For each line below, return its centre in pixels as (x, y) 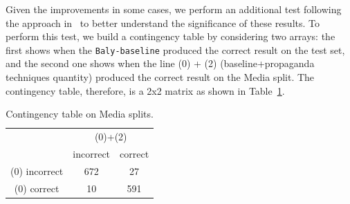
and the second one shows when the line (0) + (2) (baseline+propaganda (160, 63)
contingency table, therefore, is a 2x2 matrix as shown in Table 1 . (145, 90)
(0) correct (37, 188)
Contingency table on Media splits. (80, 114)
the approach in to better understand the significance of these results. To (163, 22)
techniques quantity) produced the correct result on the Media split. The (160, 77)
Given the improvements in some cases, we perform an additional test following (174, 9)
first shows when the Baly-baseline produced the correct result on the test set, (175, 49)
